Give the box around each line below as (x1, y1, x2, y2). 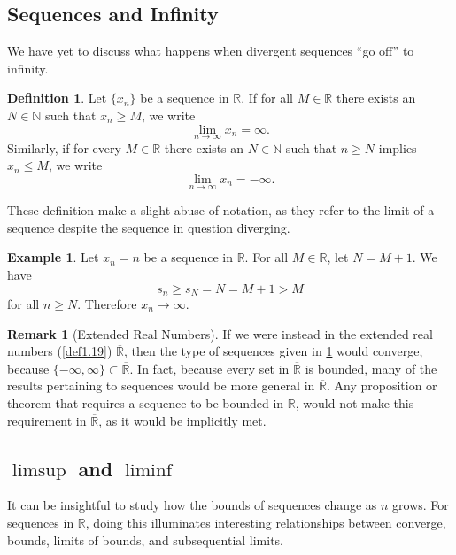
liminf (124, 460, 173, 480)
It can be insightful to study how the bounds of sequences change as (7, 496, 377, 514)
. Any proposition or (326, 376, 437, 395)
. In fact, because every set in (129, 358, 290, 377)
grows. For (392, 496, 449, 514)
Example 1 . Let (7, 248, 99, 266)
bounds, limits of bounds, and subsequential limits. (7, 530, 284, 549)
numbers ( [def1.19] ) (7, 342, 112, 360)
